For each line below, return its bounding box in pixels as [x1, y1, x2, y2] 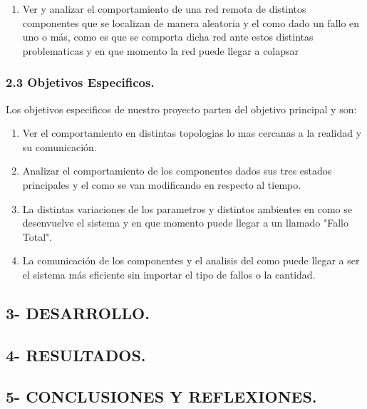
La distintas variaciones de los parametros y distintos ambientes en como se [22, 201, 352, 216]
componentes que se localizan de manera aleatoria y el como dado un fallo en [22, 15, 360, 30]
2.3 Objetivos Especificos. [6, 73, 155, 91]
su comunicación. [22, 139, 97, 154]
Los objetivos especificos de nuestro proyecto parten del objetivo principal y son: [6, 101, 357, 116]
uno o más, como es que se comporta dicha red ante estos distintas [22, 29, 314, 44]
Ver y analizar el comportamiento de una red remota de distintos [22, 1, 306, 16]
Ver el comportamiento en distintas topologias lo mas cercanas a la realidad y [22, 125, 362, 140]
